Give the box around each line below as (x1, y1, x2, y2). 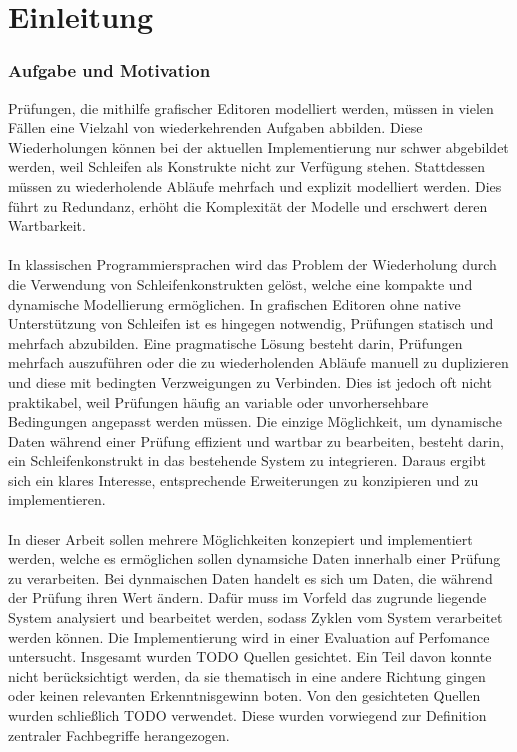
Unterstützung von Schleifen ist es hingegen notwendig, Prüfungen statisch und (8, 313, 494, 334)
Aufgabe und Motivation (8, 58, 211, 83)
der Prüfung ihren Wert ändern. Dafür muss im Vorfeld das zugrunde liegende (8, 587, 487, 608)
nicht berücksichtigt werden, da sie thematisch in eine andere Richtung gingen (8, 665, 486, 686)
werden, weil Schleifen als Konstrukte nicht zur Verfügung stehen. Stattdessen (8, 156, 485, 177)
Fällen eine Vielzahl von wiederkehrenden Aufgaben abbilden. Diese (8, 117, 423, 138)
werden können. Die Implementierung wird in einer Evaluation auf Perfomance (8, 626, 490, 647)
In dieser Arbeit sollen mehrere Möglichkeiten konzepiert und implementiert (8, 528, 473, 549)
